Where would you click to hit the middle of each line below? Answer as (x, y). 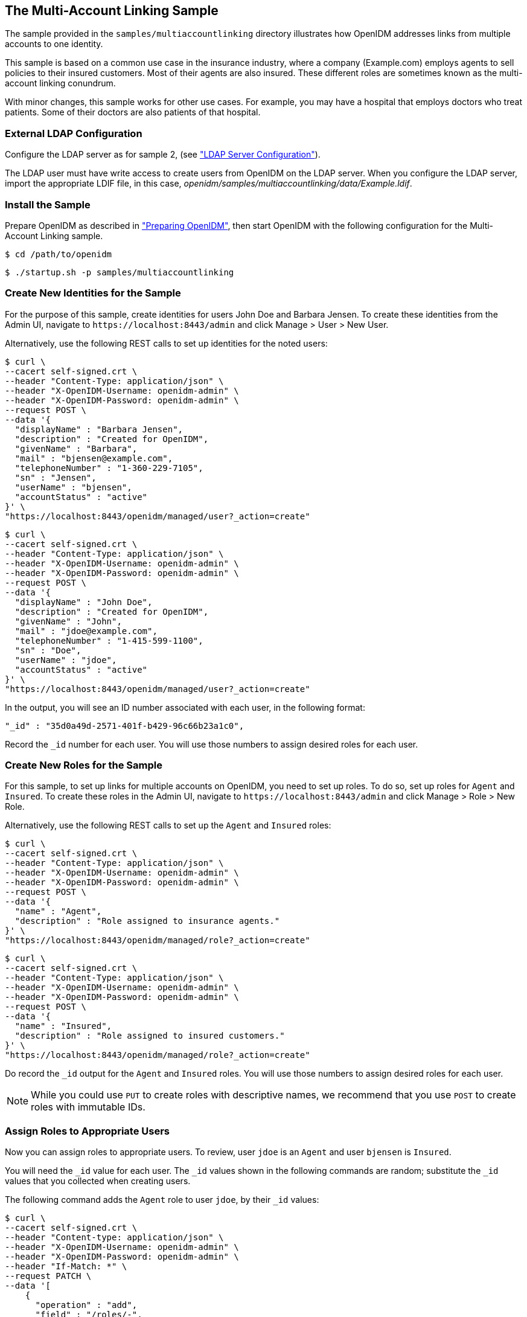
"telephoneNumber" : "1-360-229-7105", (109, 468)
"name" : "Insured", (63, 1026)
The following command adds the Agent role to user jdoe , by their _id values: (162, 1200)
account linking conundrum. (60, 83)
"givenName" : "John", (68, 621)
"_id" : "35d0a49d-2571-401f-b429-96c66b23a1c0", (125, 726)
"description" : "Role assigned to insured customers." (150, 1036)
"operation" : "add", (86, 1305)
